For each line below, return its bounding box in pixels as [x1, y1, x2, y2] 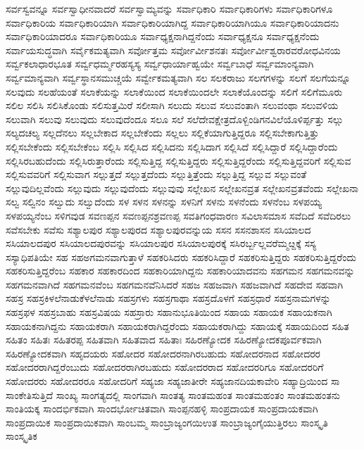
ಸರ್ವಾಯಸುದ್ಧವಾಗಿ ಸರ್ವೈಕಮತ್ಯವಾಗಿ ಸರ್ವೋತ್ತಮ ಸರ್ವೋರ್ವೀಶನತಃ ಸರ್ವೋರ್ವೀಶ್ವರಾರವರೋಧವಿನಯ [6, 42, 341, 57]
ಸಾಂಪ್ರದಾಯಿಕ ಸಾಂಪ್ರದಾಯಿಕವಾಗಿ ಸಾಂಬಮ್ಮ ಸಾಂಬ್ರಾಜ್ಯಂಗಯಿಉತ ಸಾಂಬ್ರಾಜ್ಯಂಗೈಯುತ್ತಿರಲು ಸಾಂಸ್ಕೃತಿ [6, 415, 328, 429]
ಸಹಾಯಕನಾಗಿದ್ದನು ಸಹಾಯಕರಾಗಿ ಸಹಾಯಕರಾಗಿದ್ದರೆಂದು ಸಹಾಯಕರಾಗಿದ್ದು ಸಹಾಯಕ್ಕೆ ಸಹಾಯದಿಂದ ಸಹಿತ [6, 318, 349, 333]
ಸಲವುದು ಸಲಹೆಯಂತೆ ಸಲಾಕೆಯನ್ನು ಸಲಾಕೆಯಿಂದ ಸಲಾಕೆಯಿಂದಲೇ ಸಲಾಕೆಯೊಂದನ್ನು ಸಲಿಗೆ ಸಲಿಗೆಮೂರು [6, 84, 343, 99]
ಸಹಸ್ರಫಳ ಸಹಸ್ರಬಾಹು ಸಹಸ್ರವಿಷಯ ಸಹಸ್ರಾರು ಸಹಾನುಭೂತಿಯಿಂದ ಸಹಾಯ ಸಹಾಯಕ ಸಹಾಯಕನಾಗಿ [6, 305, 332, 320]
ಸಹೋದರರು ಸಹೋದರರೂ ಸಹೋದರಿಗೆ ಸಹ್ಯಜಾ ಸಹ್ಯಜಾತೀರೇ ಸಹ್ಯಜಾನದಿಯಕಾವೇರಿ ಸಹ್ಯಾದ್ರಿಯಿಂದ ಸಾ [6, 374, 340, 388]
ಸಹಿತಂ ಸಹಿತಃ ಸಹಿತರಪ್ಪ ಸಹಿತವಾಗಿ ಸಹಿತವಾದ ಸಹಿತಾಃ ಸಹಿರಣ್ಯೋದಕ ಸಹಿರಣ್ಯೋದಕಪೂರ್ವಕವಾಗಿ [6, 332, 322, 347]
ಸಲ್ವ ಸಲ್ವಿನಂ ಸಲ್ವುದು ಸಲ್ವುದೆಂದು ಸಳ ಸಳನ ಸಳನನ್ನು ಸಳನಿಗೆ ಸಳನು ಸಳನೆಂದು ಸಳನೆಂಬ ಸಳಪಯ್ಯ [6, 194, 322, 209]
